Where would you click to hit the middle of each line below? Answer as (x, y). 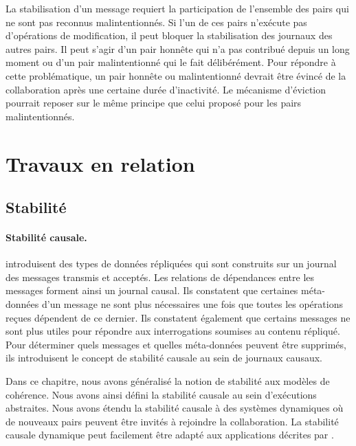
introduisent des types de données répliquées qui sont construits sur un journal (171, 264)
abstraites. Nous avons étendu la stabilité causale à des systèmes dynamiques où (175, 408)
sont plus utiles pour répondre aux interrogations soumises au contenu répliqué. (173, 331)
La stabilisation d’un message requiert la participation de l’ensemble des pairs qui (177, 8)
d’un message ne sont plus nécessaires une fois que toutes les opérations (192, 304)
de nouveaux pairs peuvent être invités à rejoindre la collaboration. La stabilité (172, 421)
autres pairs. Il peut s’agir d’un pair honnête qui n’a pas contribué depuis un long (178, 48)
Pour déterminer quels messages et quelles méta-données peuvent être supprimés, (176, 344)
